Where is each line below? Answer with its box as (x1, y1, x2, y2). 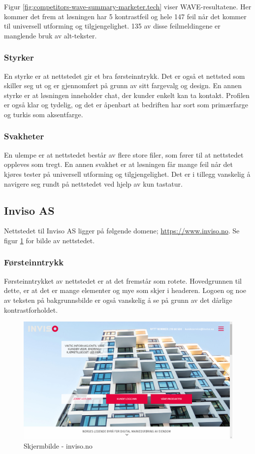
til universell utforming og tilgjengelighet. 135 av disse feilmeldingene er (4, 21, 221, 31)
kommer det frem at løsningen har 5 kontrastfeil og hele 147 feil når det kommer (4, 11, 247, 21)
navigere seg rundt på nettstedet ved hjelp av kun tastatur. (4, 178, 183, 189)
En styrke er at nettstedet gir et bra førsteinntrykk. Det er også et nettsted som (4, 70, 245, 81)
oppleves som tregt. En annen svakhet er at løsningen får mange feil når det (4, 159, 233, 169)
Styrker (4, 51, 34, 64)
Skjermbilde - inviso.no (24, 440, 93, 451)
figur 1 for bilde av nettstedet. (4, 235, 95, 245)
